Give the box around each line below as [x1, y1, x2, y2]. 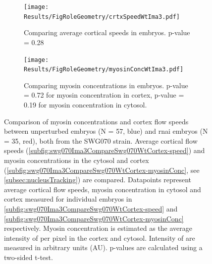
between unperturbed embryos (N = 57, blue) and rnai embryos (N [4, 126, 208, 136]
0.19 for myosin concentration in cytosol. [24, 100, 147, 109]
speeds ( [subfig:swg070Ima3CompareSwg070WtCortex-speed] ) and [4, 145, 205, 156]
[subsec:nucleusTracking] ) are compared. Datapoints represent [4, 174, 192, 185]
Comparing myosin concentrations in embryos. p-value [24, 80, 188, 90]
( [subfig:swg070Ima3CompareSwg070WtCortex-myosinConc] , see [4, 164, 200, 175]
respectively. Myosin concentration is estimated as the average [4, 223, 193, 233]
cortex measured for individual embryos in [4, 194, 132, 204]
